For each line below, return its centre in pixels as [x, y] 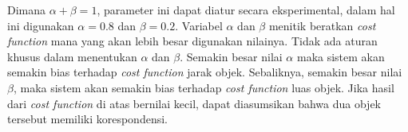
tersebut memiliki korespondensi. [87, 119]
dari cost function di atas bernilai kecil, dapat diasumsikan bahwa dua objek [194, 103]
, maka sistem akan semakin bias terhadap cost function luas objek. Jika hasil [204, 87]
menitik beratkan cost [322, 25]
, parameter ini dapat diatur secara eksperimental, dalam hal [246, 10]
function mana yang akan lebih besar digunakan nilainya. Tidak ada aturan [192, 41]
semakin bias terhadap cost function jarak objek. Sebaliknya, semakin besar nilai [205, 72]
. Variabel [199, 25]
